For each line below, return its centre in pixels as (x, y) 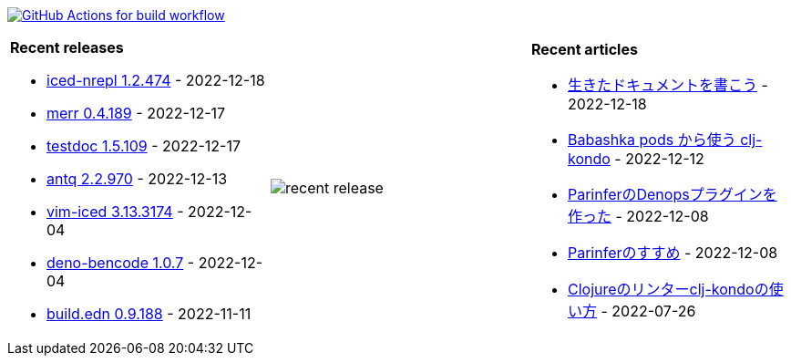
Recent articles (584, 49)
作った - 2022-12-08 (638, 216)
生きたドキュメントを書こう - (668, 85)
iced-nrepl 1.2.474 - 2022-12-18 (156, 80)
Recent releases (67, 47)
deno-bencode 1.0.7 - (121, 263)
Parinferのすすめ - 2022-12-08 (673, 253)
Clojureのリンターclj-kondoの (668, 289)
